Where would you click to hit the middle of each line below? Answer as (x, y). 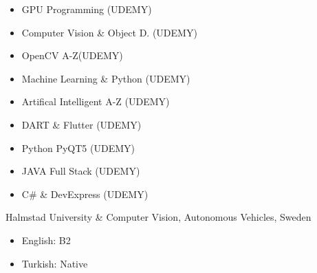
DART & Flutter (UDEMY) (81, 124)
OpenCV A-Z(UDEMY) (72, 55)
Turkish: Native (55, 263)
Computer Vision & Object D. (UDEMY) (109, 32)
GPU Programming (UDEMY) (87, 9)
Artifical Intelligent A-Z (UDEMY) (96, 101)
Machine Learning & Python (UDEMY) (106, 78)
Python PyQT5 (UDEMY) (78, 148)
